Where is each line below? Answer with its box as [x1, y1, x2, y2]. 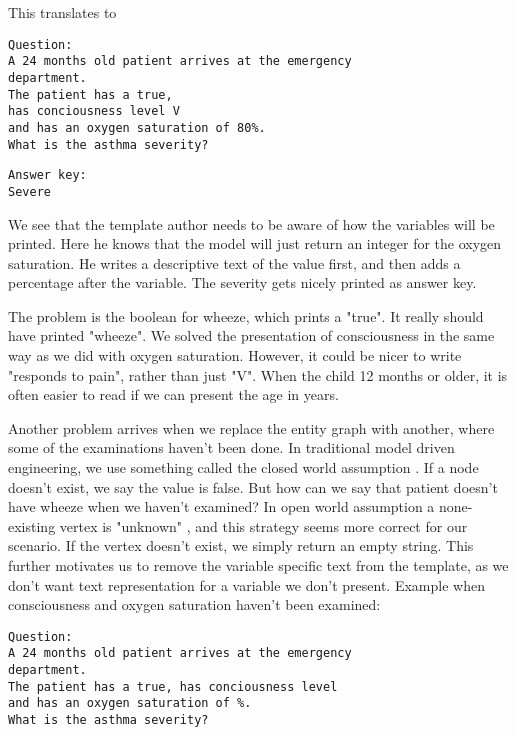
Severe [8, 184, 51, 199]
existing [8, 515, 56, 536]
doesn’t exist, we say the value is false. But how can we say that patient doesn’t [8, 476, 498, 497]
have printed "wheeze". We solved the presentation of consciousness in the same [8, 325, 495, 346]
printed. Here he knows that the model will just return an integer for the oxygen [8, 233, 502, 254]
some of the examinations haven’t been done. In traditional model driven [8, 437, 455, 458]
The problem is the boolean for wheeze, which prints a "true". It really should [8, 305, 484, 326]
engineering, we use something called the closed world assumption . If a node [8, 457, 479, 478]
